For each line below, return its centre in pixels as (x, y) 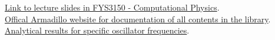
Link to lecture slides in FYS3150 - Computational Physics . (112, 7)
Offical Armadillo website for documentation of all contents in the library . (138, 19)
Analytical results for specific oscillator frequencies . (97, 30)
